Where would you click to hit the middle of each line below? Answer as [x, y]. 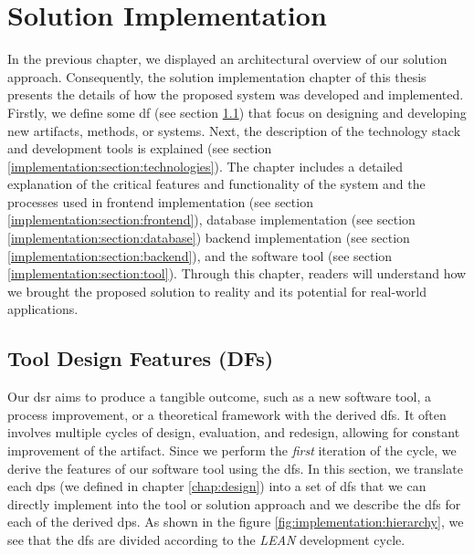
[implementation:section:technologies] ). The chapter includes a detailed [205, 166]
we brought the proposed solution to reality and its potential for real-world [217, 291]
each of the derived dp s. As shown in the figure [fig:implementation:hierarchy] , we [236, 522]
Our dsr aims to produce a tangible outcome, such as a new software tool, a [220, 397]
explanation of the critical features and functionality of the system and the [216, 184]
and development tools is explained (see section [140, 148]
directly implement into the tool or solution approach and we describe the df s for [234, 503]
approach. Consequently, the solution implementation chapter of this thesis [217, 76]
